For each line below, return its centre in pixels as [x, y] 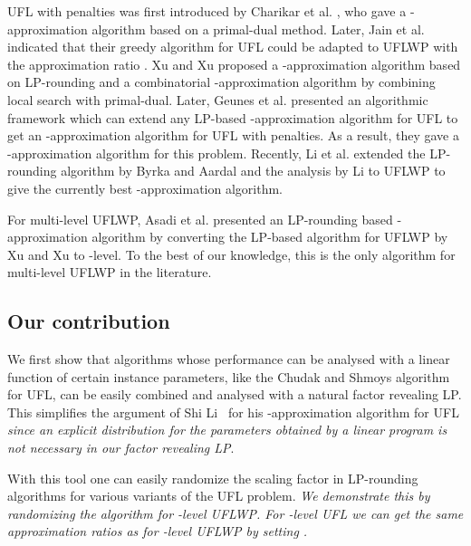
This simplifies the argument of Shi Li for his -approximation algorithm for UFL [233, 412]
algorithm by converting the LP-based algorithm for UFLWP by [270, 237]
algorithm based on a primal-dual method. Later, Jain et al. [258, 29]
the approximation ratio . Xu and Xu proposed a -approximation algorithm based [234, 64]
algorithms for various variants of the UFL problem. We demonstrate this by [219, 496]
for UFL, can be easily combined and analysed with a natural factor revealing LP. [235, 394]
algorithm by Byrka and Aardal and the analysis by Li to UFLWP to [253, 171]
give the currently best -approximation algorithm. [145, 188]
